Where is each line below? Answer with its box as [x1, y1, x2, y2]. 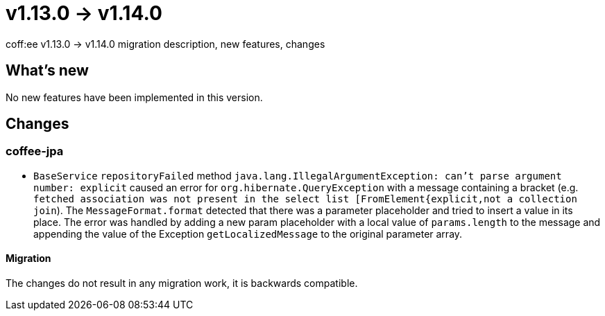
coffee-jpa [6, 144, 64, 159]
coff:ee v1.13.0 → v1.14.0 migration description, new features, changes [6, 37, 325, 50]
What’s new [6, 62, 89, 80]
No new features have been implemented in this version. [6, 91, 263, 103]
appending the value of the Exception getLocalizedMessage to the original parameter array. [33, 227, 463, 240]
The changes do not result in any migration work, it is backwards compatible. [6, 277, 358, 290]
